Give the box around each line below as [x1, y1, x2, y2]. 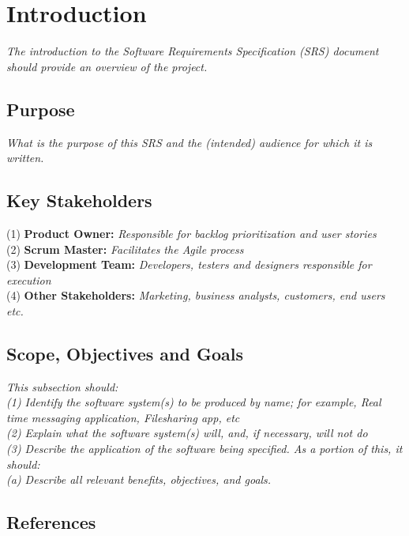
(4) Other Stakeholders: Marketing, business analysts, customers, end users [6, 287, 385, 304]
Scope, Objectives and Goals [6, 341, 243, 365]
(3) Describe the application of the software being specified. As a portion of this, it [6, 440, 403, 457]
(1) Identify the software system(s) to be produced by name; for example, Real [6, 394, 381, 410]
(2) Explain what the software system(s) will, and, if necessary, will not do [6, 425, 368, 441]
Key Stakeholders [6, 188, 152, 213]
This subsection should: [6, 378, 118, 394]
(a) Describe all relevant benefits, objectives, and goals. [6, 471, 272, 488]
